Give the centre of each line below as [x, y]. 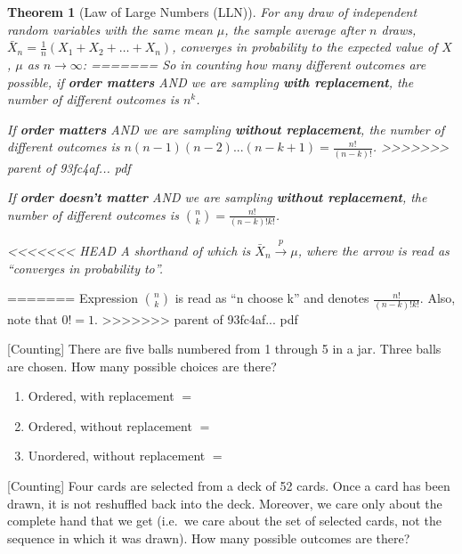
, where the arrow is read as [373, 250]
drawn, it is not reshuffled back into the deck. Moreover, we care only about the [225, 503]
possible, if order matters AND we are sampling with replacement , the [211, 81]
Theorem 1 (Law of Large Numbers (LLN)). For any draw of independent [212, 12]
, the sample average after [295, 29]
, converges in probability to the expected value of [305, 47]
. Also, [438, 298]
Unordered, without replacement [117, 456]
